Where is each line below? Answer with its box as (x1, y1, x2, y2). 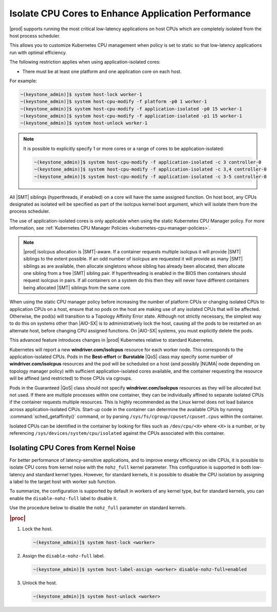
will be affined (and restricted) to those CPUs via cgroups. (9, 375, 132, 381)
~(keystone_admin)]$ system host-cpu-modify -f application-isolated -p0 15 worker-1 (20, 106, 242, 112)
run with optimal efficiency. (9, 49, 67, 55)
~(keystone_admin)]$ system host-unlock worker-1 (20, 120, 148, 126)
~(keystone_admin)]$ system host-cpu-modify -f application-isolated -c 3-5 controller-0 (34, 174, 267, 179)
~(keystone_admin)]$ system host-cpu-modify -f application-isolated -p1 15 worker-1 (20, 113, 242, 119)
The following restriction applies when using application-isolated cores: (9, 59, 161, 65)
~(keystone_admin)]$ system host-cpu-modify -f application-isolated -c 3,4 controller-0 (34, 166, 267, 172)
